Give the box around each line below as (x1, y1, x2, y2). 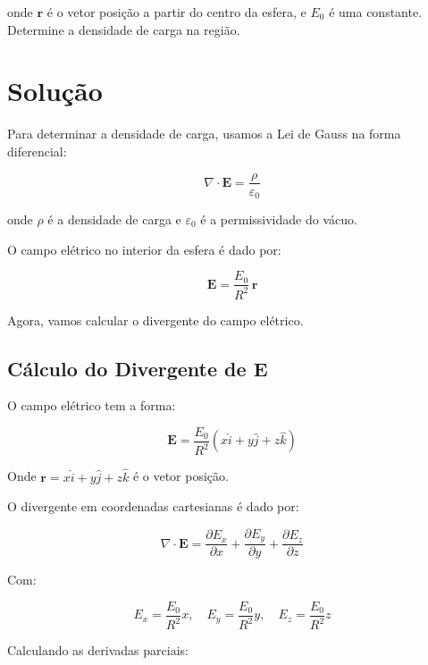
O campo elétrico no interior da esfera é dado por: (7, 240, 281, 258)
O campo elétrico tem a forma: (7, 396, 176, 415)
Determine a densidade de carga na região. (7, 20, 240, 38)
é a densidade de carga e (47, 210, 181, 229)
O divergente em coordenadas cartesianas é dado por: (7, 497, 299, 516)
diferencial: (7, 141, 67, 160)
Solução (7, 72, 103, 109)
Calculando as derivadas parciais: (7, 641, 189, 660)
